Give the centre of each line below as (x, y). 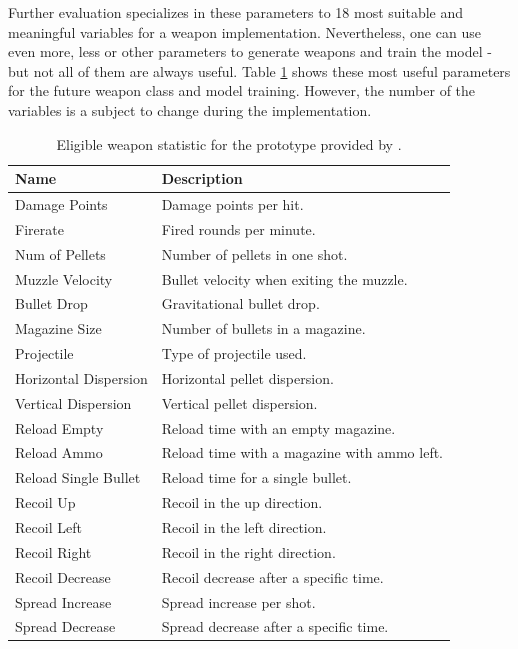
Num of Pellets (60, 253)
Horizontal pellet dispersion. (247, 377)
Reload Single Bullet (78, 477)
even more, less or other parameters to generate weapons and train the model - (250, 51)
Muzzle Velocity (64, 278)
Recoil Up (45, 502)
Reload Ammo (59, 452)
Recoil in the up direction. (242, 502)
